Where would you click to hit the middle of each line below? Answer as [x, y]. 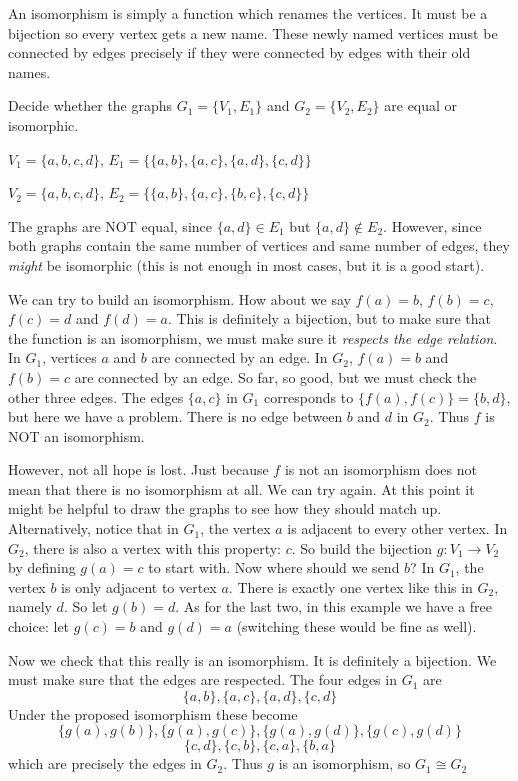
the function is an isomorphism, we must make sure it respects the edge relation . [253, 337]
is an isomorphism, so [344, 763]
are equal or [421, 105]
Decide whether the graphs [90, 105]
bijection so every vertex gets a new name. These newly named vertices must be [253, 32]
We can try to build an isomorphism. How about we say [179, 298]
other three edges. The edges [96, 396]
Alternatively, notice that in [93, 528]
